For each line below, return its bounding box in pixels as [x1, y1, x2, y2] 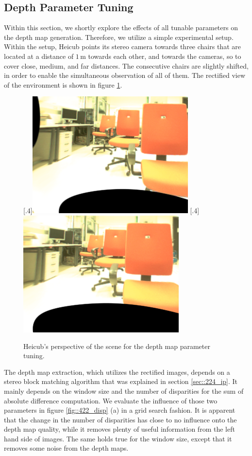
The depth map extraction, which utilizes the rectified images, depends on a [4, 366, 230, 377]
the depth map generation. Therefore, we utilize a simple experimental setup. [4, 32, 234, 42]
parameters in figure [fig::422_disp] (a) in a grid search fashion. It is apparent [4, 405, 235, 415]
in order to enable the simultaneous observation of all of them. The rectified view [4, 70, 245, 80]
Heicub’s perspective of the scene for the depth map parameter [23, 341, 210, 351]
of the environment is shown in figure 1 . [4, 79, 122, 90]
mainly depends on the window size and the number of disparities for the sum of [4, 385, 244, 396]
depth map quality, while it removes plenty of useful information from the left [4, 424, 235, 434]
